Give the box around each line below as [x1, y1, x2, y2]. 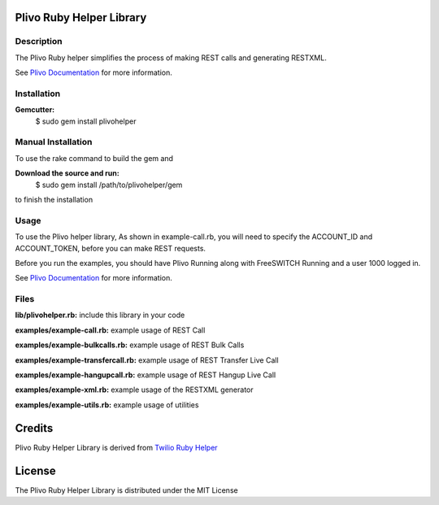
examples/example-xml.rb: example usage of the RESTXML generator [15, 385, 254, 394]
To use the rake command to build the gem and [15, 153, 174, 163]
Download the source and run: [15, 168, 120, 178]
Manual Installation [15, 137, 93, 148]
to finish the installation [15, 195, 93, 204]
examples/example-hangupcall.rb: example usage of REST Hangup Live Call [15, 370, 276, 380]
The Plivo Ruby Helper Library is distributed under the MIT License [15, 485, 239, 495]
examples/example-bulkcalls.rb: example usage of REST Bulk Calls [15, 340, 245, 350]
